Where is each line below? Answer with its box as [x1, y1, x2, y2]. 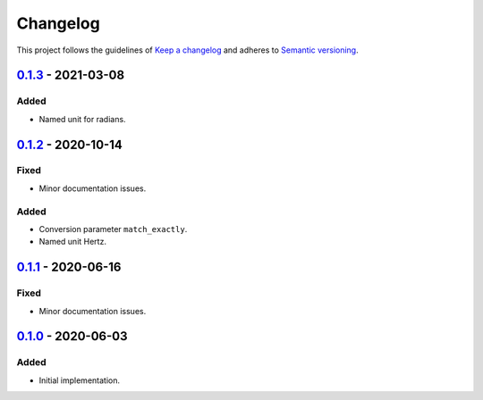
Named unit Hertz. [38, 237, 107, 247]
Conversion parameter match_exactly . [38, 224, 188, 234]
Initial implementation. [38, 375, 121, 386]
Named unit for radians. [38, 113, 126, 124]
